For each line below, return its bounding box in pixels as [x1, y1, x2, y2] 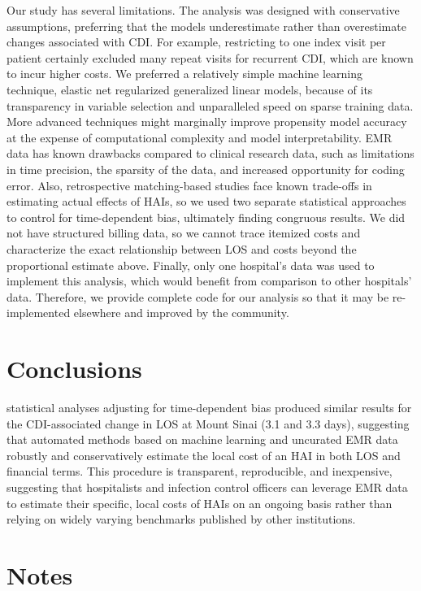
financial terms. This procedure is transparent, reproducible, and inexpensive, [7, 463, 393, 480]
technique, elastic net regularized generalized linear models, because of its [7, 80, 373, 98]
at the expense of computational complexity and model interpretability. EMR [7, 128, 393, 146]
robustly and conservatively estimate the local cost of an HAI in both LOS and [7, 446, 401, 463]
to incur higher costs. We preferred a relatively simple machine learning [7, 65, 363, 82]
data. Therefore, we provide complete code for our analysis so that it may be [7, 288, 389, 305]
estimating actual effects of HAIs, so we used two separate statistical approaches [7, 193, 406, 210]
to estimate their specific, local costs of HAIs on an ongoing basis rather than [7, 494, 393, 511]
